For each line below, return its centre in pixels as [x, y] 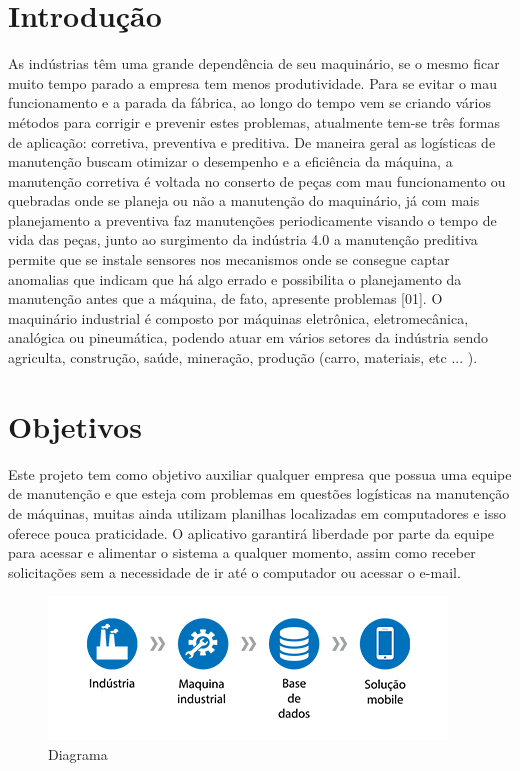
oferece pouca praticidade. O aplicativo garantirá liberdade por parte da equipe [251, 532]
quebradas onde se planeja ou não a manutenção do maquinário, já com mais [244, 200]
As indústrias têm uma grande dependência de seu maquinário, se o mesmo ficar [254, 63]
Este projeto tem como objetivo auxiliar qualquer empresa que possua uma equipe [260, 473]
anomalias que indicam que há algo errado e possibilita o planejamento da [235, 278]
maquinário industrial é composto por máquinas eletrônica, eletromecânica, [238, 317]
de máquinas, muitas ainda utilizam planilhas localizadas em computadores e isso [257, 512]
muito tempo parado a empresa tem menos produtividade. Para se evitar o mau [253, 82]
